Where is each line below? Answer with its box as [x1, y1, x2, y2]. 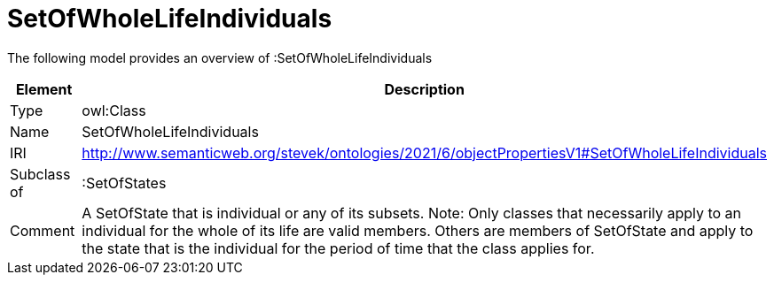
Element [15, 80, 73, 98]
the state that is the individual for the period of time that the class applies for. [82, 239, 595, 257]
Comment [10, 221, 75, 240]
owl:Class [82, 101, 146, 119]
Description [384, 80, 465, 98]
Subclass [10, 164, 71, 183]
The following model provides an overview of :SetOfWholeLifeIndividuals [7, 50, 433, 65]
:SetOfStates [82, 173, 167, 192]
